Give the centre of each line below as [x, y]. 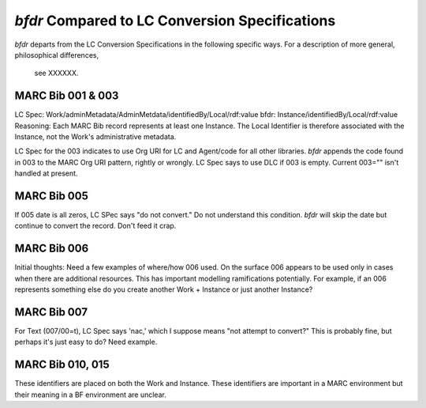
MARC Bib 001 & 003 [67, 96]
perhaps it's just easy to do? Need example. [86, 342]
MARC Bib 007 [51, 312]
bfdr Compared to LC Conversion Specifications [175, 21]
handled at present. [46, 173]
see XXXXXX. [56, 73]
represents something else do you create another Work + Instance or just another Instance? [164, 289]
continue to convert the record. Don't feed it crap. [95, 226]
